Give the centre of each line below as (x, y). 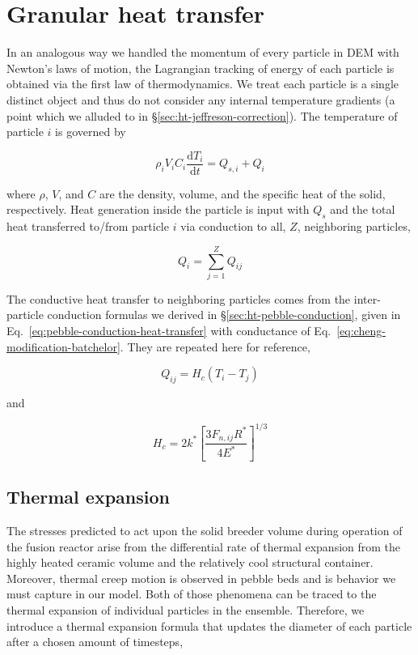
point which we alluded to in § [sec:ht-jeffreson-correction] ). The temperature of (202, 115)
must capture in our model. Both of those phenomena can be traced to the (192, 594)
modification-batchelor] (63, 346)
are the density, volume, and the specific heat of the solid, (242, 193)
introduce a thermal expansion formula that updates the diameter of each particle (209, 625)
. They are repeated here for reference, (215, 346)
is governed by (91, 132)
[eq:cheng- (361, 331)
